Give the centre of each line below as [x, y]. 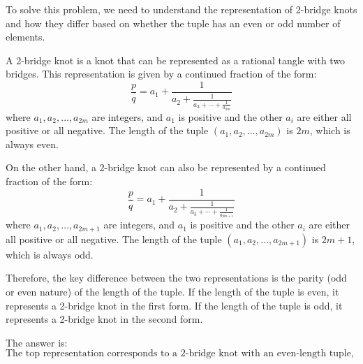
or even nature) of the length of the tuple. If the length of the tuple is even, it [172, 291]
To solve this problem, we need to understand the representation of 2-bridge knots [181, 9]
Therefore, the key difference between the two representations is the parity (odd [176, 278]
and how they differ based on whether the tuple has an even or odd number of [173, 23]
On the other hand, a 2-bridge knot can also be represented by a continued [166, 167]
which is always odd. [50, 254]
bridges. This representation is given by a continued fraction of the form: [161, 74]
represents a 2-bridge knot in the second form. [104, 319]
